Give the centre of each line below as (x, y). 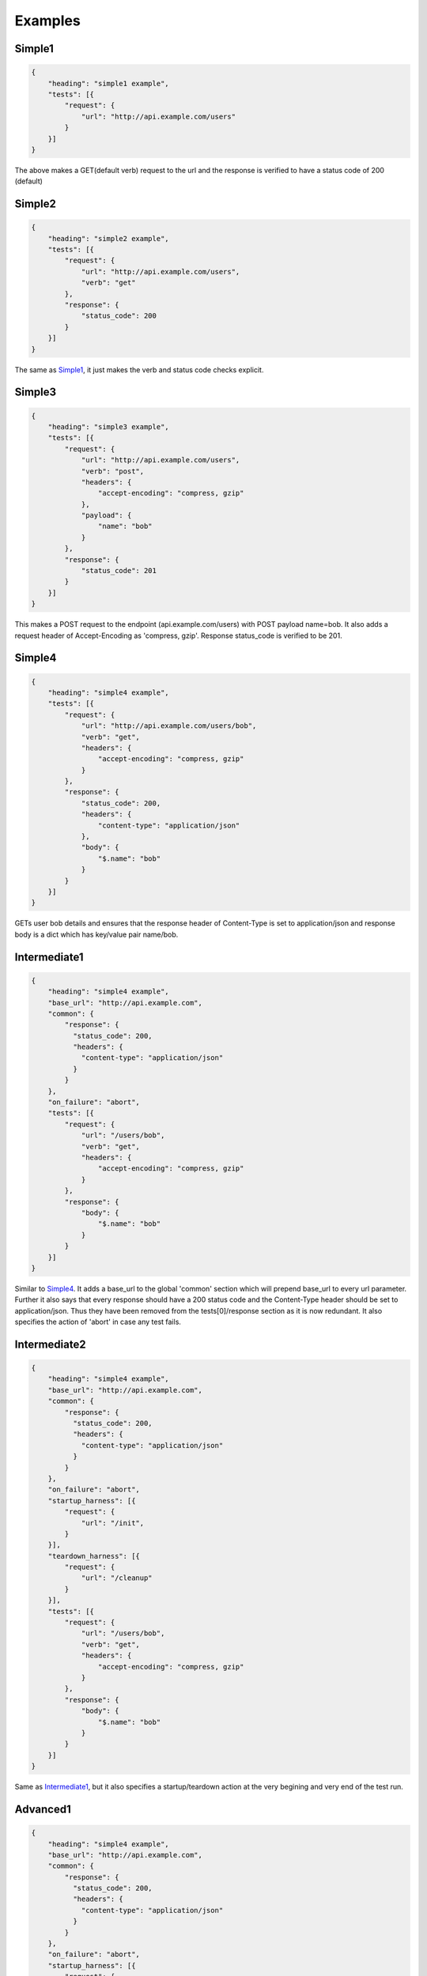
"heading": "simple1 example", (108, 83)
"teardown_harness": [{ (94, 1556)
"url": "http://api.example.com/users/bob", (169, 726)
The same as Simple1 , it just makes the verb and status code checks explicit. (139, 370)
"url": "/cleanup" (117, 1578)
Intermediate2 (50, 1344)
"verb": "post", (113, 471)
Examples (47, 21)
